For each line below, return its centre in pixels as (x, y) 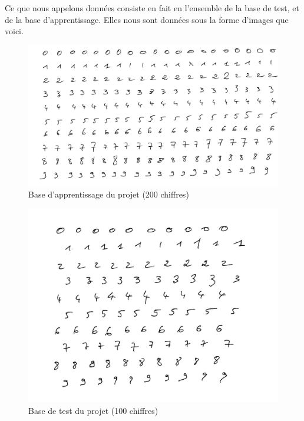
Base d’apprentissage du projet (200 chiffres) (109, 194)
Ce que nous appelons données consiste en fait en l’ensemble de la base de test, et (152, 8)
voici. (14, 31)
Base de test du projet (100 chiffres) (93, 410)
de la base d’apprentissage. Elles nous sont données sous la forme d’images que (147, 19)
